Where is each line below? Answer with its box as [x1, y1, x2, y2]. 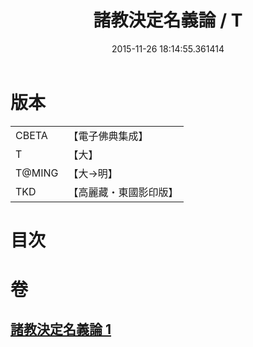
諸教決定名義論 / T [93, 9, 243, 32]
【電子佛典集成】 [68, 129, 149, 143]
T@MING [15, 166, 59, 180]
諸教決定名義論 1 [10, 321, 112, 338]
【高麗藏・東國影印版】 [68, 185, 179, 199]
